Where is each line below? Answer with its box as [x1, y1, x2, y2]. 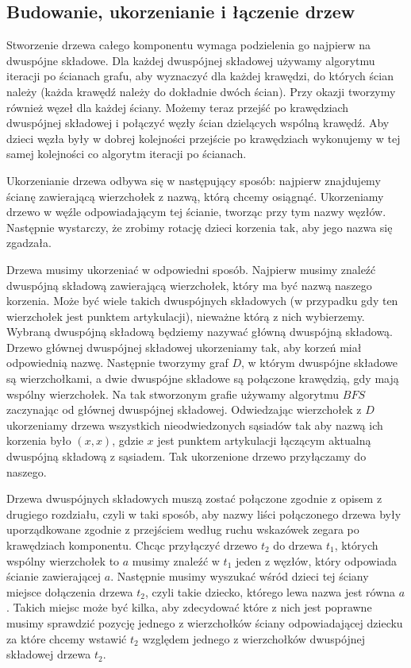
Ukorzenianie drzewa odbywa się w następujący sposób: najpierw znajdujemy [6, 172, 381, 188]
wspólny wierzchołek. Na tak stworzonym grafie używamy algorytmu [6, 385, 340, 402]
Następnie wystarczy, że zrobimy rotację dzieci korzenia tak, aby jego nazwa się [6, 218, 393, 235]
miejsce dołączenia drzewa [6, 583, 133, 600]
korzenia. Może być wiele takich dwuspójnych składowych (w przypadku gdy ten [6, 292, 398, 309]
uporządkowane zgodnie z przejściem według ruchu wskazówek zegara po [6, 521, 359, 538]
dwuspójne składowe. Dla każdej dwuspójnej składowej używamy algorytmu [6, 52, 375, 68]
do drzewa [273, 537, 323, 554]
